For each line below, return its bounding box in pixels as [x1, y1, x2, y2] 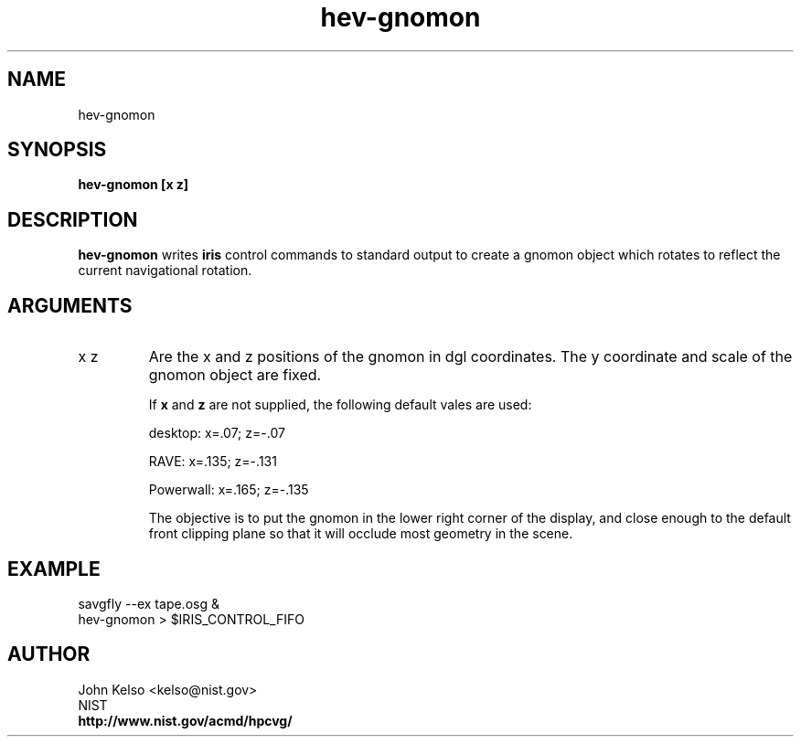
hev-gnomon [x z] [78, 176, 189, 193]
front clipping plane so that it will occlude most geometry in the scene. [148, 526, 573, 542]
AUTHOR [7, 643, 91, 666]
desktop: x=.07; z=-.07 [148, 425, 285, 441]
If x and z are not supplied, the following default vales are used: [148, 397, 532, 413]
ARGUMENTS [7, 293, 133, 317]
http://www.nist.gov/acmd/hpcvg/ [78, 712, 293, 728]
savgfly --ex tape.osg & [78, 595, 219, 611]
